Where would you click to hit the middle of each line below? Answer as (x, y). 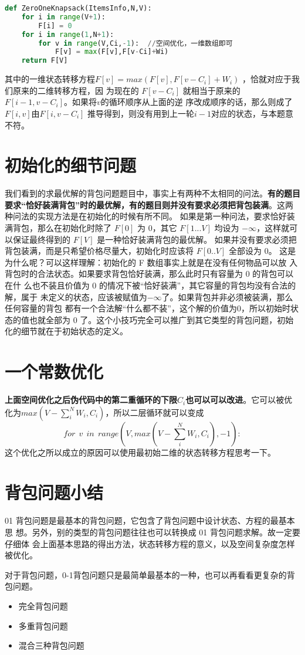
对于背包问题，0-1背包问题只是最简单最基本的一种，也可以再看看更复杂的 (146, 574)
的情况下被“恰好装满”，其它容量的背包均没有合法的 (197, 285)
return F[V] (45, 61)
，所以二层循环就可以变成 (155, 412)
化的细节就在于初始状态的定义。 (66, 331)
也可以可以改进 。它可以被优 (239, 400)
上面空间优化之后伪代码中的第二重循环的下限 (91, 400)
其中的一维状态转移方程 (50, 79)
